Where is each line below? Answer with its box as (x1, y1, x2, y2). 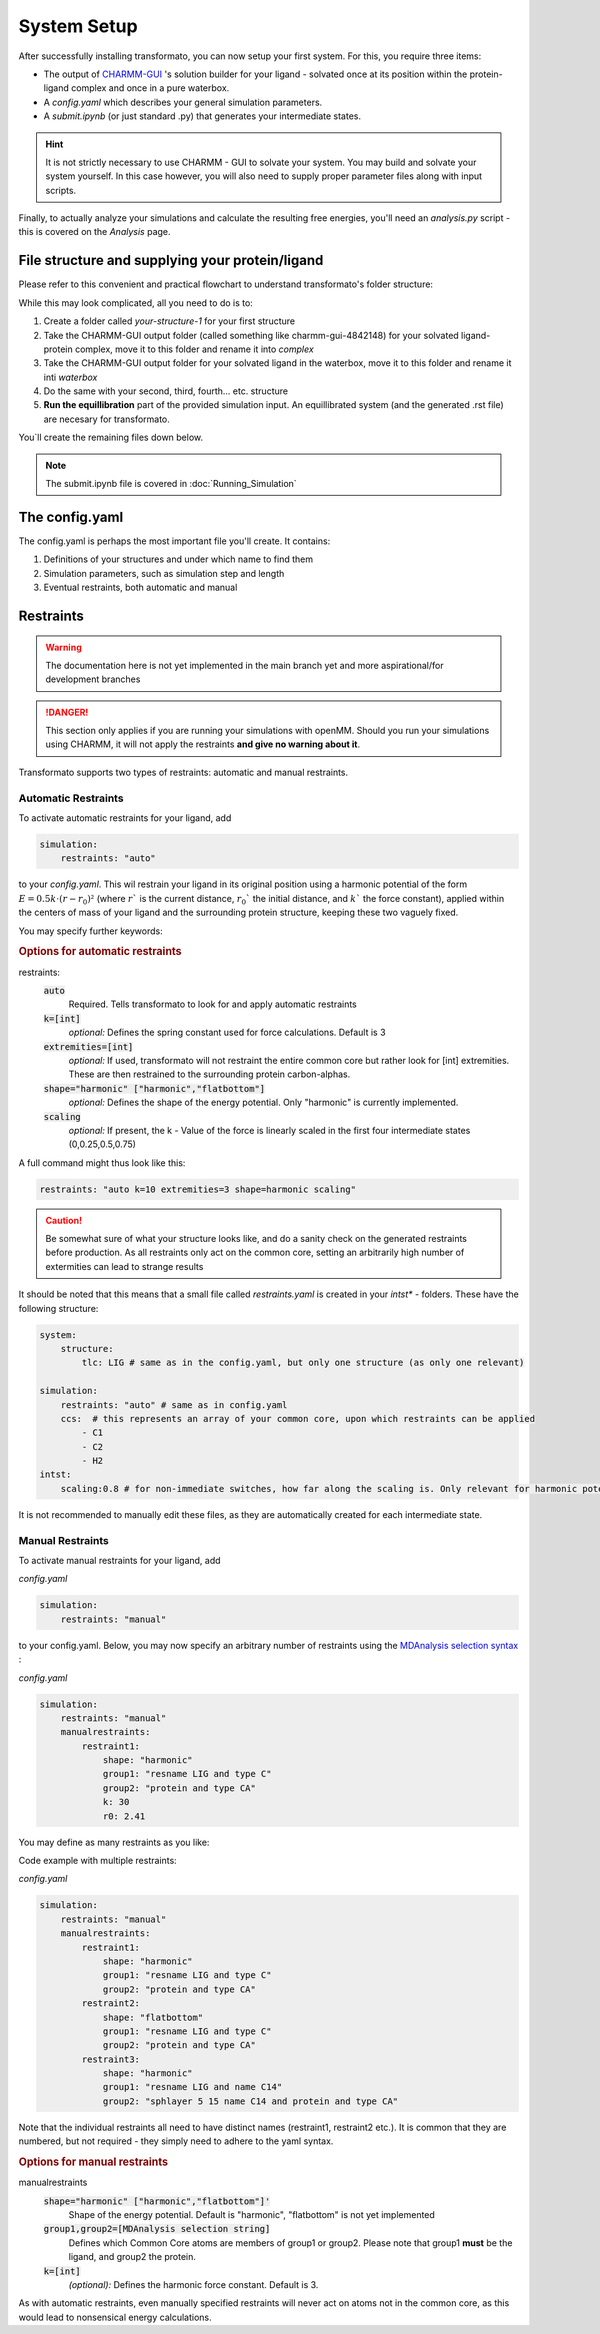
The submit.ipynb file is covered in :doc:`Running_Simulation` (45, 478, 297, 490)
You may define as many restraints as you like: (18, 1836, 210, 1848)
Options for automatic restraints (18, 945, 182, 959)
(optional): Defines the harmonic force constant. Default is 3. (68, 2279, 319, 2291)
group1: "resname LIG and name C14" (102, 2081, 283, 2093)
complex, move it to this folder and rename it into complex (75, 343, 314, 355)
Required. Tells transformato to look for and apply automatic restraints (68, 998, 357, 1010)
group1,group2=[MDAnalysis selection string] (43, 2223, 271, 2235)
